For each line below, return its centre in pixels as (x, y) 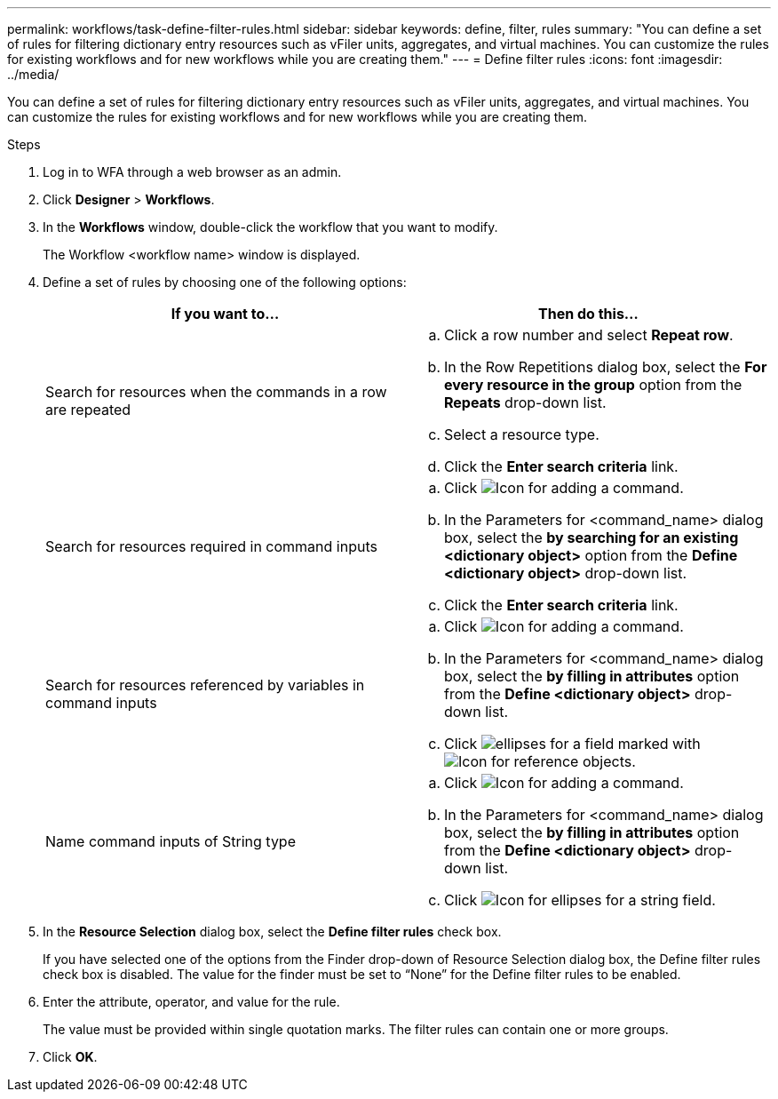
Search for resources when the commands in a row (216, 392)
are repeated (88, 410)
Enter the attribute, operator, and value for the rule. (191, 1002)
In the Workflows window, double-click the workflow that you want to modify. (270, 227)
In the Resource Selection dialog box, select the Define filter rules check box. (272, 932)
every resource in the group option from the (593, 385)
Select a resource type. (522, 434)
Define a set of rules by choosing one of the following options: (225, 282)
